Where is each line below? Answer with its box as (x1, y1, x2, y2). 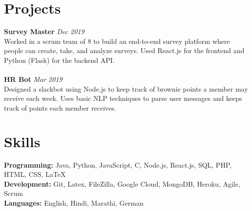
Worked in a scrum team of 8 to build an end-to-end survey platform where (4, 36, 230, 46)
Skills (4, 131, 41, 151)
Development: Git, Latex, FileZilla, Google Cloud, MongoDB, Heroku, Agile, (4, 178, 240, 189)
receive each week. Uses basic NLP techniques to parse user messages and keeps (4, 93, 242, 103)
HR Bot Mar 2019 (4, 74, 63, 84)
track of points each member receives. (4, 102, 116, 113)
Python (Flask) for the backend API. (4, 55, 115, 65)
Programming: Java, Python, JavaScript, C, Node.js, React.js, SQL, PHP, (4, 159, 232, 170)
